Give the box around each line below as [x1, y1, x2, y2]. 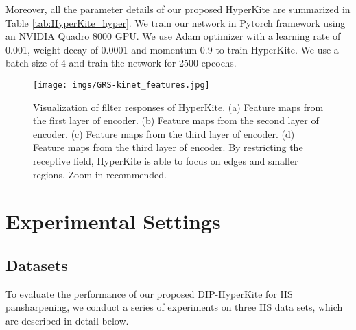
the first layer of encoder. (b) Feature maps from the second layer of [33, 113, 319, 128]
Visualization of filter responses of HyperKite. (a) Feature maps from [33, 99, 324, 114]
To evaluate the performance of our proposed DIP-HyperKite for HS [5, 286, 293, 300]
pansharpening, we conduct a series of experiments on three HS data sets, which [5, 300, 343, 314]
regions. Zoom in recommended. [33, 167, 167, 181]
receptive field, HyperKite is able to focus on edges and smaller [33, 154, 298, 167]
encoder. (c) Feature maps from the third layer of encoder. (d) [33, 126, 295, 141]
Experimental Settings [5, 207, 221, 235]
